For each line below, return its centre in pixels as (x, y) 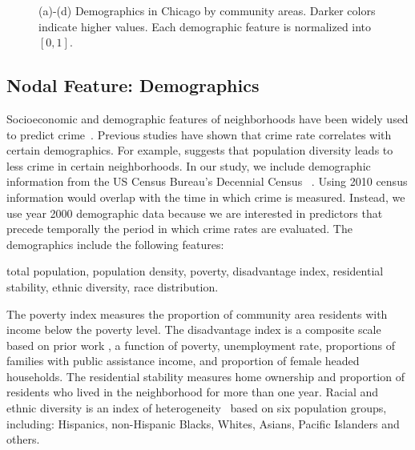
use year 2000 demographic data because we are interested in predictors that (195, 213)
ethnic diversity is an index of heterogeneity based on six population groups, (197, 408)
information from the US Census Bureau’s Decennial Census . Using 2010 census (207, 181)
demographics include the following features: (115, 244)
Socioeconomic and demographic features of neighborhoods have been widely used (207, 118)
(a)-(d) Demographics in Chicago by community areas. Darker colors (207, 10)
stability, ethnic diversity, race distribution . (113, 286)
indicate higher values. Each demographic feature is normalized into (205, 26)
